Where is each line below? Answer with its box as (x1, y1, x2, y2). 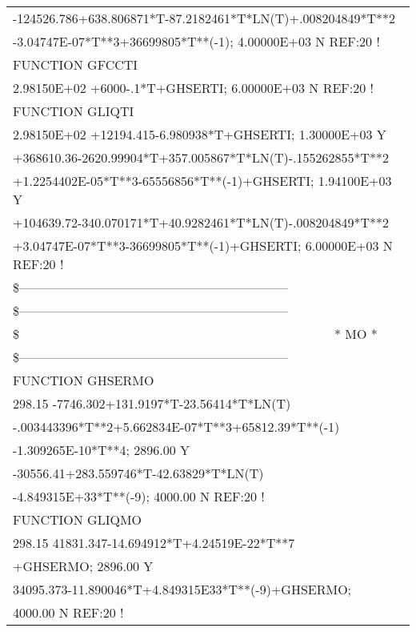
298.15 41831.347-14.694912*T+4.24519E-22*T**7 (13, 533, 295, 552)
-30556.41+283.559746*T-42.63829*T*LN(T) (13, 464, 264, 482)
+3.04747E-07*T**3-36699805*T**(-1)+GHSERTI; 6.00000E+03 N (13, 236, 393, 255)
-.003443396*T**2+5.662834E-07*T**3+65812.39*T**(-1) (13, 417, 340, 436)
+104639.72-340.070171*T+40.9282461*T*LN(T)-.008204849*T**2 (13, 213, 390, 231)
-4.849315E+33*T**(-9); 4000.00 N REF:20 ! (13, 487, 265, 505)
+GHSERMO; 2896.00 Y (13, 557, 154, 575)
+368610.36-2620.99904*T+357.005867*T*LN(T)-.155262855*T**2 (13, 148, 390, 167)
